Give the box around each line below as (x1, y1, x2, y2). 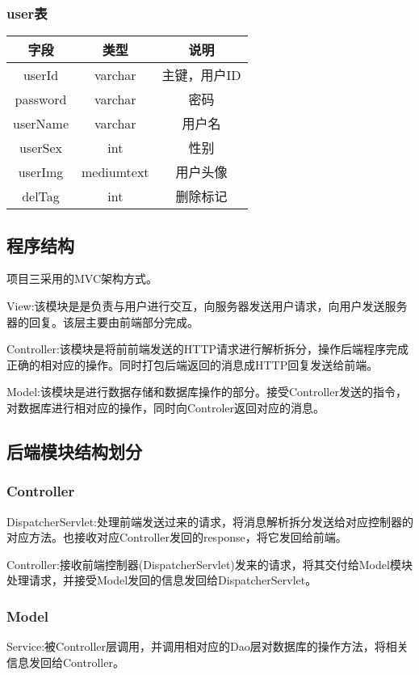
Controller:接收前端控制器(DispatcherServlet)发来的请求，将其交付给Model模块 (6, 555, 413, 572)
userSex (19, 137, 63, 157)
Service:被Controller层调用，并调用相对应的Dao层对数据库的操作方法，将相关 (6, 638, 409, 655)
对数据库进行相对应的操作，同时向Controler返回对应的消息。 (6, 399, 325, 416)
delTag (22, 186, 60, 205)
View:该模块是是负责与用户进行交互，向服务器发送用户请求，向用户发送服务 (6, 297, 408, 314)
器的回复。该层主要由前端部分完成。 (6, 313, 199, 330)
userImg (18, 162, 64, 181)
